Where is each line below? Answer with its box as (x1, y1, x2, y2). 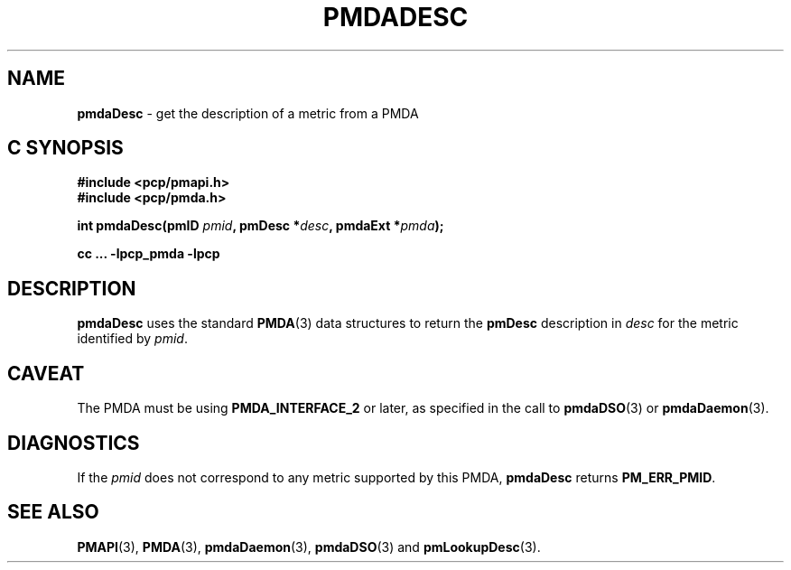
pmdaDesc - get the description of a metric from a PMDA (77, 105, 419, 121)
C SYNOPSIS (7, 136, 124, 160)
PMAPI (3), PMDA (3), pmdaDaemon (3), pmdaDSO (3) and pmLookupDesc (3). (77, 538, 541, 555)
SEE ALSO (7, 500, 99, 524)
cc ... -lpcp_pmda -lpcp (77, 246, 220, 262)
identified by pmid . (77, 331, 188, 347)
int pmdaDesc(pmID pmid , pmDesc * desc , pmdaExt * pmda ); (77, 218, 444, 234)
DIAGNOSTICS (7, 431, 140, 454)
